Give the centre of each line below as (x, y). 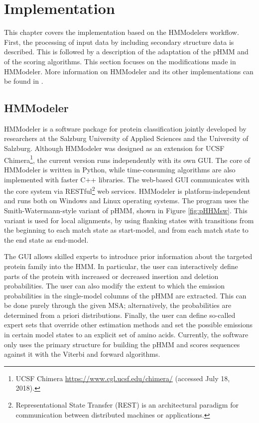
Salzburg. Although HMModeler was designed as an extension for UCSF (114, 148)
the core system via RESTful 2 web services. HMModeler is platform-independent (127, 190)
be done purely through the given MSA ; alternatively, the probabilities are (118, 305)
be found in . (24, 81)
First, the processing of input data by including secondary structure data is (119, 42)
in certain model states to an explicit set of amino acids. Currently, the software (126, 335)
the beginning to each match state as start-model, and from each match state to (126, 230)
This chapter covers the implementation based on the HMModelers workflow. (122, 32)
